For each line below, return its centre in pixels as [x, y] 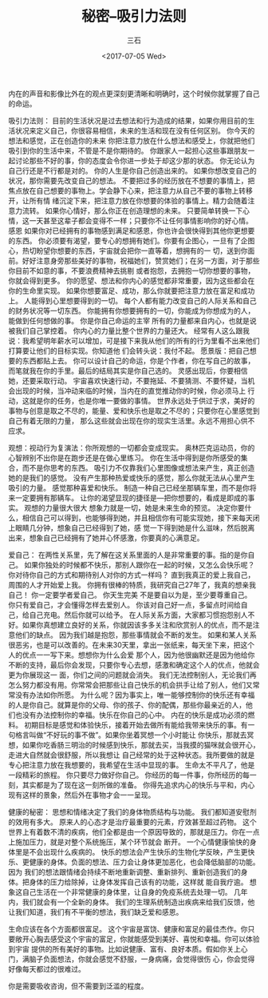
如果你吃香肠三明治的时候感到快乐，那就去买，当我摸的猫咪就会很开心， [141, 744]
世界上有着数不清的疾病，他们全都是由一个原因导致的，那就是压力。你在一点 [134, 832]
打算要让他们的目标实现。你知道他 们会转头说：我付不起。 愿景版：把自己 [129, 351]
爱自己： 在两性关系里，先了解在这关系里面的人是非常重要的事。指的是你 [128, 555]
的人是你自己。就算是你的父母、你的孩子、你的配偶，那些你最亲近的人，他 [130, 704]
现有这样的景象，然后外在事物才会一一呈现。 [82, 795]
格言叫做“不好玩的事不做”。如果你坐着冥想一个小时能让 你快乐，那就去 [131, 735]
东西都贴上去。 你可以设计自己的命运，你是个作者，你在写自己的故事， [138, 360]
